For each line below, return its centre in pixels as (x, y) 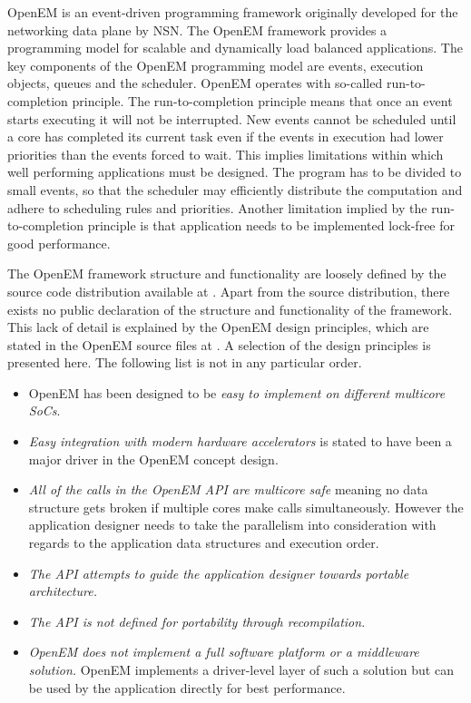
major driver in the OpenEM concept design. (153, 459)
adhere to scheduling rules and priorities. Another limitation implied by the (217, 207)
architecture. (63, 591)
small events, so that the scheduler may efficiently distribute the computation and (235, 189)
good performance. (59, 243)
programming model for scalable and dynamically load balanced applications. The (235, 48)
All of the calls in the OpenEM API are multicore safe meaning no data (228, 489)
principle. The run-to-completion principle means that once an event (262, 100)
